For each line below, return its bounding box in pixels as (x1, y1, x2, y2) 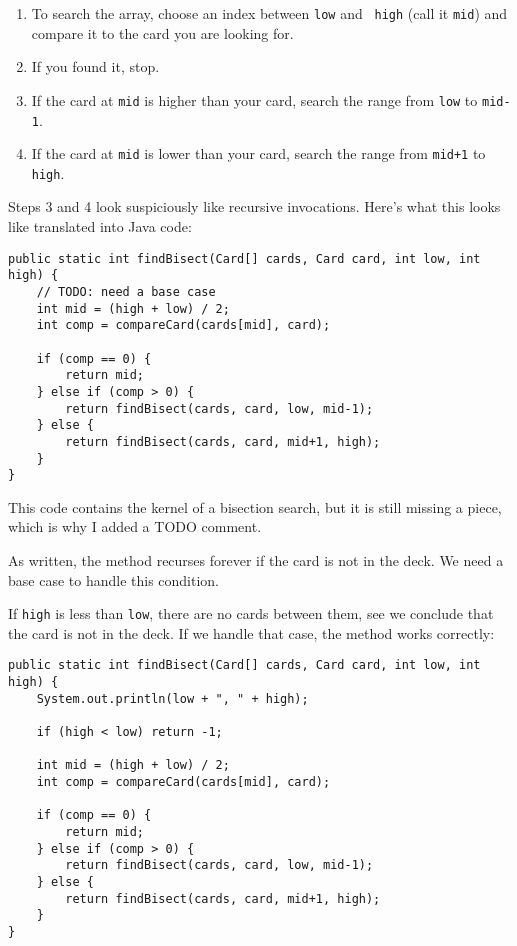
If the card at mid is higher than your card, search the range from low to (31, 89, 478, 110)
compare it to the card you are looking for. (31, 22, 294, 43)
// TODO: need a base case (36, 284, 216, 299)
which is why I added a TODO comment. (8, 516, 262, 537)
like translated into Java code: (8, 216, 192, 237)
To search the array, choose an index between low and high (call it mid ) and (31, 3, 508, 23)
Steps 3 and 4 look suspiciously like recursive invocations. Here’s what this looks (8, 196, 501, 217)
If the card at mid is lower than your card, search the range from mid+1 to (31, 143, 486, 164)
